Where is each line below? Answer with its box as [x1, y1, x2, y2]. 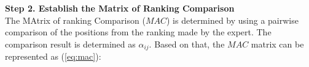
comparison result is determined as [5, 37, 136, 50]
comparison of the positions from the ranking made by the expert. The [5, 26, 272, 38]
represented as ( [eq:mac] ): [5, 50, 101, 63]
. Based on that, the [149, 37, 225, 50]
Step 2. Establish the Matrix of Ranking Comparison [5, 2, 235, 14]
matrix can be [251, 37, 304, 50]
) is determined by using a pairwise [166, 13, 299, 26]
